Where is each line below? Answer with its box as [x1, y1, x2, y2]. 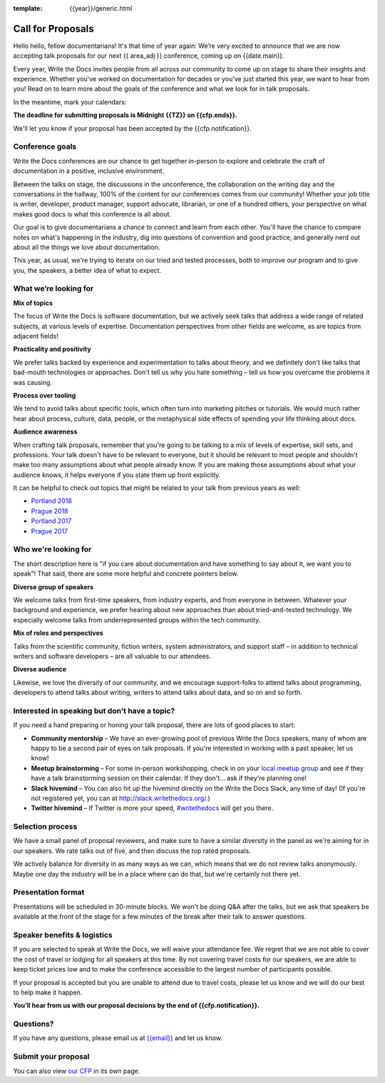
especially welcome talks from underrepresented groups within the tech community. [13, 615, 261, 624]
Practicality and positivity [13, 345, 92, 354]
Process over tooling [13, 391, 76, 399]
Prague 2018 [31, 506, 68, 515]
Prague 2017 [31, 526, 68, 535]
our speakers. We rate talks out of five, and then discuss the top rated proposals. [13, 847, 251, 855]
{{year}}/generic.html [69, 4, 133, 12]
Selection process [13, 822, 78, 832]
